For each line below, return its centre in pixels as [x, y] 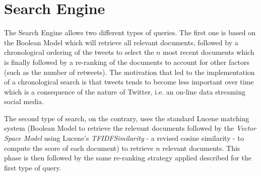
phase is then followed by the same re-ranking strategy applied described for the [128, 158]
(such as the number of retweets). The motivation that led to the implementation [129, 72]
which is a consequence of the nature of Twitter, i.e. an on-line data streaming [125, 91]
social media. [24, 101]
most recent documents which [209, 52]
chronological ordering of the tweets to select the [79, 52]
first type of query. [33, 167]
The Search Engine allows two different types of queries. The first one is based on [130, 32]
